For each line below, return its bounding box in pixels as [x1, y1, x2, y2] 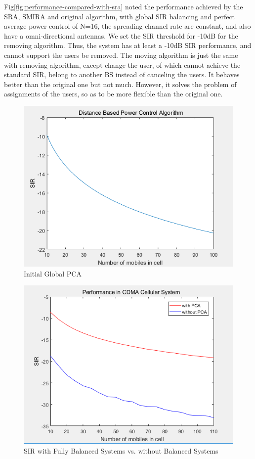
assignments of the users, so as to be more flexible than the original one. [4, 89, 223, 99]
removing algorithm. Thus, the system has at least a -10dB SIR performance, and [4, 40, 252, 50]
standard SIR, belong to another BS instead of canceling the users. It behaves [4, 69, 240, 80]
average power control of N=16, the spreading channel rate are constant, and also [4, 21, 251, 31]
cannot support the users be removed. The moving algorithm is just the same [4, 49, 238, 60]
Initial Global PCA [24, 268, 82, 278]
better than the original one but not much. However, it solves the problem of [4, 79, 237, 89]
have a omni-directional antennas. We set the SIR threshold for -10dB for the [4, 30, 238, 41]
